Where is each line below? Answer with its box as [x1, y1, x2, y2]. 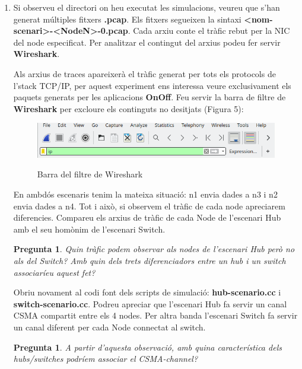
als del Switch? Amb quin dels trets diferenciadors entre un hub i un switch [13, 254, 286, 266]
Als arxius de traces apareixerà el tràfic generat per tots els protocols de [13, 67, 276, 79]
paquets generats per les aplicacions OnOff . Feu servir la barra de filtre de [13, 91, 286, 103]
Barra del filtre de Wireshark [37, 168, 143, 180]
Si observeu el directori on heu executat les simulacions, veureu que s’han [13, 1, 280, 13]
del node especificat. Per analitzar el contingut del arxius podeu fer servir [13, 36, 281, 48]
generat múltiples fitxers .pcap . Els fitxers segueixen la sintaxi [13, 12, 241, 25]
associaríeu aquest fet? [13, 266, 96, 278]
